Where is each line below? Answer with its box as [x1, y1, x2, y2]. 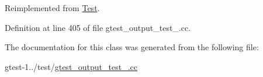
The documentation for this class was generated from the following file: [5, 41, 259, 53]
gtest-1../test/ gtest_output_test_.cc [5, 60, 138, 72]
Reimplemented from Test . [5, 2, 100, 13]
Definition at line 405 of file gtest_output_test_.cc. [5, 21, 191, 33]
